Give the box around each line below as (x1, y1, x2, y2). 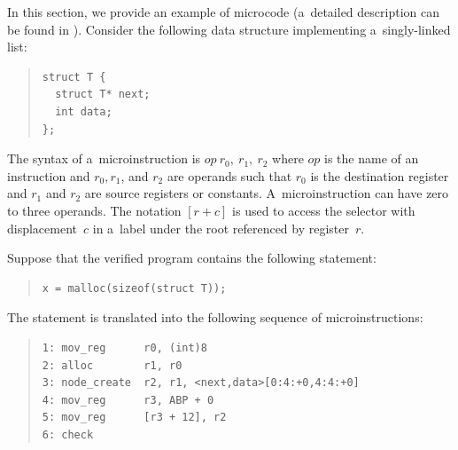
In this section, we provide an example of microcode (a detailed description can (7, 3, 439, 20)
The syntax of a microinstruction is (7, 149, 201, 168)
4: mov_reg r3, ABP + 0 (42, 393, 214, 407)
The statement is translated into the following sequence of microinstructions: (7, 308, 423, 327)
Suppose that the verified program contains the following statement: (7, 249, 376, 267)
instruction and (7, 166, 90, 185)
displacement (7, 218, 78, 237)
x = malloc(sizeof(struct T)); (42, 281, 227, 295)
